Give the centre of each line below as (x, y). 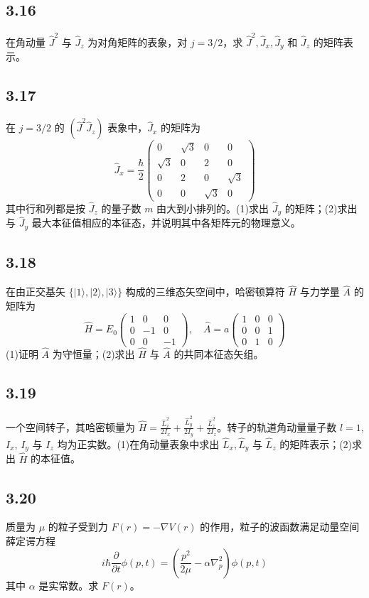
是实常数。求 (69, 585)
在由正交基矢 (36, 292)
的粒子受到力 (78, 527)
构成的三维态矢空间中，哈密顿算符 (205, 292)
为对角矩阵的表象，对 (138, 42)
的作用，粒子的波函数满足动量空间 (280, 527)
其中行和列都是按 (46, 208)
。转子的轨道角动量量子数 (277, 426)
